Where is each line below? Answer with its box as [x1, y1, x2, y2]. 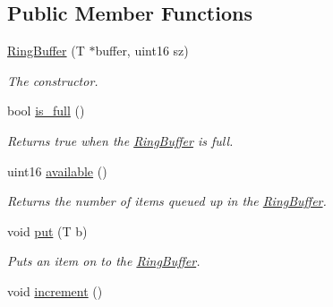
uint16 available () [7, 161, 107, 180]
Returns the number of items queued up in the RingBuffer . [7, 192, 327, 210]
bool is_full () [7, 101, 85, 120]
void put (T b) [7, 221, 88, 240]
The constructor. [7, 71, 98, 90]
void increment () [7, 281, 103, 300]
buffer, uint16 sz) [95, 41, 189, 60]
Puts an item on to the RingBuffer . [7, 252, 201, 270]
